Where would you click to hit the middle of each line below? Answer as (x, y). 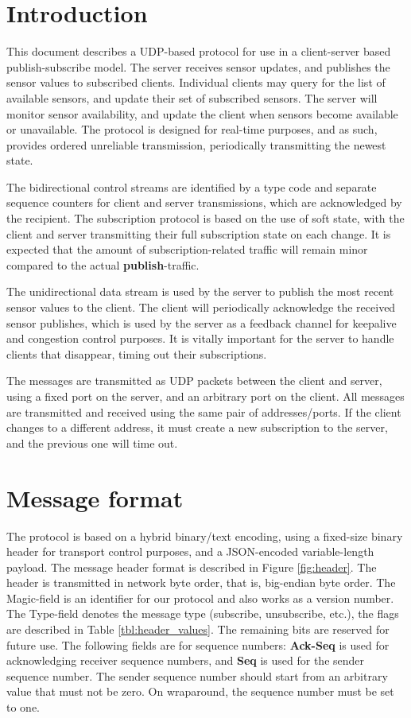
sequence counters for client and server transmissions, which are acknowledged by (204, 202)
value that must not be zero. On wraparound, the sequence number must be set (200, 691)
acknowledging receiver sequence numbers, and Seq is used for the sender (186, 660)
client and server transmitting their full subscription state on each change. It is (199, 233)
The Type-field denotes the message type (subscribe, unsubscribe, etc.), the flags (203, 613)
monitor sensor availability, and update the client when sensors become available (202, 113)
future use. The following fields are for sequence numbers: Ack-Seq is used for (198, 644)
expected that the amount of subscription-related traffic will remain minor (187, 249)
